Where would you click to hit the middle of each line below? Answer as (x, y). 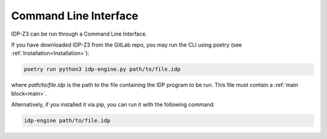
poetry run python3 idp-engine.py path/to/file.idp (102, 69)
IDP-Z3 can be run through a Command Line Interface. (79, 34)
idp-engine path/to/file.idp (67, 121)
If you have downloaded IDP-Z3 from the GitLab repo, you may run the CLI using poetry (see (127, 45)
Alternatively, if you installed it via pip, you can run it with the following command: (113, 105)
